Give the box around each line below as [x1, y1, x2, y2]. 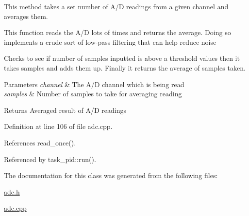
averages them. [4, 11, 48, 21]
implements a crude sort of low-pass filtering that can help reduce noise [4, 36, 216, 47]
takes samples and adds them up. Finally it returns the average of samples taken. [4, 62, 246, 72]
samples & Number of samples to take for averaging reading [4, 89, 182, 99]
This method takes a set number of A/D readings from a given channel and [4, 1, 229, 11]
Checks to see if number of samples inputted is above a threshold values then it [4, 53, 240, 63]
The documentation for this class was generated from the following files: [4, 170, 218, 180]
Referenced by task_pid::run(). [4, 154, 96, 164]
